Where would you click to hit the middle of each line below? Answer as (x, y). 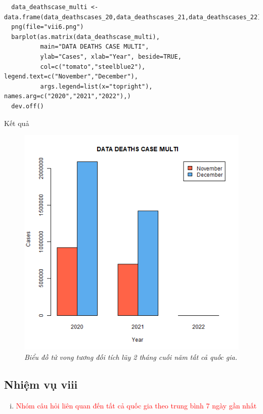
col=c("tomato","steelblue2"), (93, 67)
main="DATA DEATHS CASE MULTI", (95, 47)
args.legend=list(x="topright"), (96, 86)
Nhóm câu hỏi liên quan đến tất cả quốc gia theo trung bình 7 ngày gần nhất (136, 405)
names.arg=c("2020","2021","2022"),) (68, 96)
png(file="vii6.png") (48, 27)
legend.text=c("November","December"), (71, 77)
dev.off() (28, 106)
